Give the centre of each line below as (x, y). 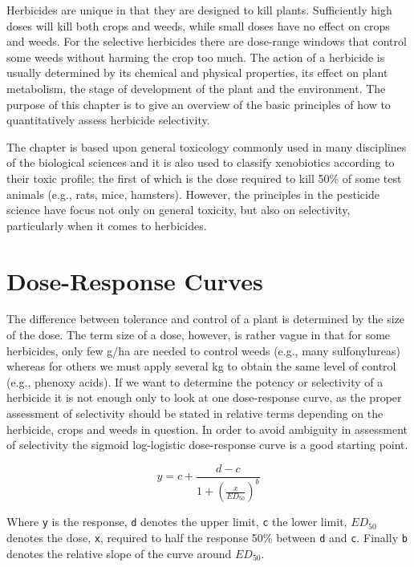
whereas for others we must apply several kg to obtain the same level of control (201, 366)
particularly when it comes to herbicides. (107, 225)
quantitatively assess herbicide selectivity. (108, 120)
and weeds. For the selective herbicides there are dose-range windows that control (207, 41)
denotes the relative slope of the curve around (119, 553)
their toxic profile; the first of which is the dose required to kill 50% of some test (204, 178)
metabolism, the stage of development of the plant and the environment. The (196, 88)
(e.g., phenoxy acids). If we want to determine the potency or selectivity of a (195, 381)
